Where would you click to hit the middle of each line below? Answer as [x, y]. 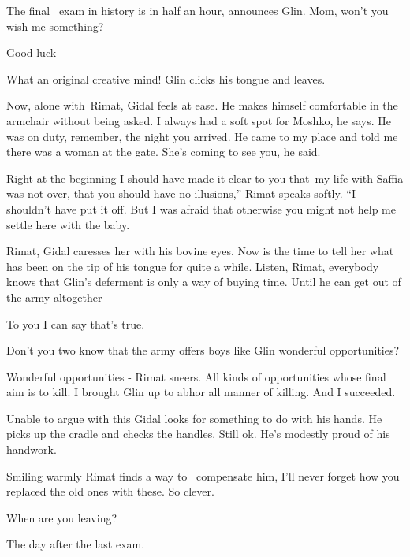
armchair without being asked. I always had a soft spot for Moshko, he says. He [199, 120]
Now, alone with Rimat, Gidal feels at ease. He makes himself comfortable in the [202, 105]
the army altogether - [58, 297]
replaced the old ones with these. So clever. [110, 491]
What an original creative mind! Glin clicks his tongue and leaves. [166, 78]
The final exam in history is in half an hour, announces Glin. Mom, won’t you [198, 10]
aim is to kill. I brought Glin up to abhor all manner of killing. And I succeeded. [201, 392]
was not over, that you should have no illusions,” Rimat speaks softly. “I [181, 193]
